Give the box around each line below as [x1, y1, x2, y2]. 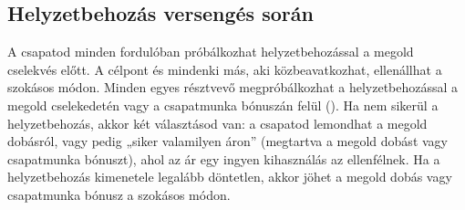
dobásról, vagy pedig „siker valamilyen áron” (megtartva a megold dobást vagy [7, 131, 448, 151]
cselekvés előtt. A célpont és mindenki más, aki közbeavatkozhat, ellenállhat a [7, 59, 442, 79]
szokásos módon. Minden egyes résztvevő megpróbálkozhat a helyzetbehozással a [7, 78, 459, 97]
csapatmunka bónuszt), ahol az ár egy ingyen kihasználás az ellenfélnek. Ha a [7, 149, 440, 168]
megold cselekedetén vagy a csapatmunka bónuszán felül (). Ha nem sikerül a [7, 95, 439, 114]
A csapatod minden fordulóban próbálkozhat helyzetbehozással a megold [7, 42, 414, 61]
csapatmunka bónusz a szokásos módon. [7, 184, 231, 204]
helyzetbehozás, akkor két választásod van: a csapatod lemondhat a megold [7, 113, 428, 132]
